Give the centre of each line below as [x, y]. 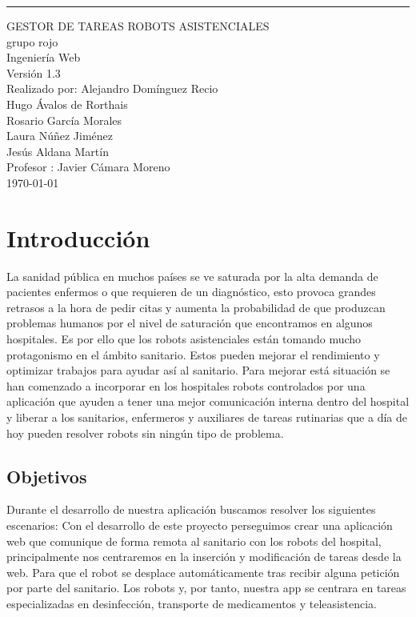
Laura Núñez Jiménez [60, 136]
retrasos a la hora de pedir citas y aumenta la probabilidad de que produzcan [196, 307]
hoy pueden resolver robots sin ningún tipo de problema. [145, 433]
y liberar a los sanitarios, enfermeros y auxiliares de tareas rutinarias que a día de [207, 417]
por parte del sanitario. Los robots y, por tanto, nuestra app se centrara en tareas [206, 588]
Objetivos [47, 476]
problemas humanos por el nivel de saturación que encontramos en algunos [190, 323]
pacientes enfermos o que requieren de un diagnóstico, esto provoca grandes [191, 292]
